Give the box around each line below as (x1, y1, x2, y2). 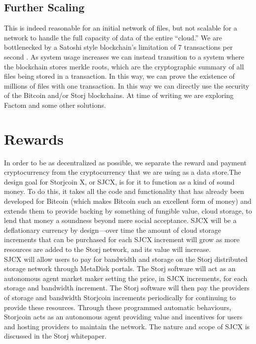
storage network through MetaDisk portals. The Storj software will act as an (4, 263, 236, 274)
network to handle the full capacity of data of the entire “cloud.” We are (4, 32, 222, 42)
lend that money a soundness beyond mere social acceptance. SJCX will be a (4, 215, 237, 225)
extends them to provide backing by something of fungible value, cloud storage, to (4, 205, 252, 216)
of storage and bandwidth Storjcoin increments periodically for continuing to (4, 292, 236, 302)
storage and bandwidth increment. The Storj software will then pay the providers (4, 282, 250, 293)
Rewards (4, 128, 64, 149)
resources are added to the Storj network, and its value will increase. (4, 244, 211, 254)
